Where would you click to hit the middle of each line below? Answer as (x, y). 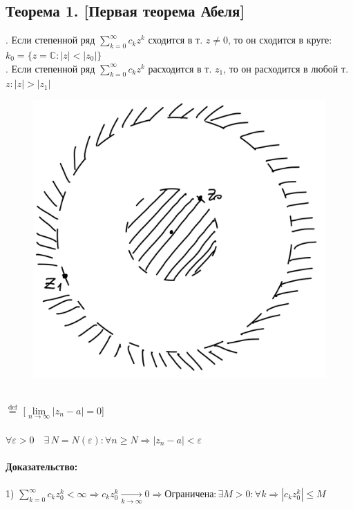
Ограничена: (191, 494)
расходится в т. (180, 68)
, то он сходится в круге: (280, 40)
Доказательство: (42, 466)
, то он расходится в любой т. (286, 68)
